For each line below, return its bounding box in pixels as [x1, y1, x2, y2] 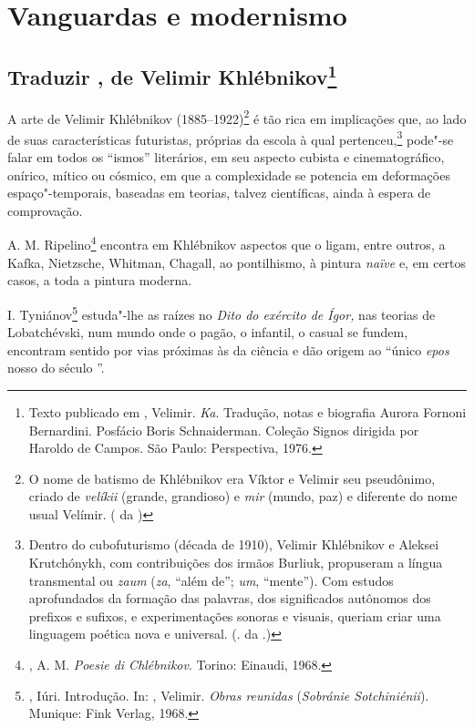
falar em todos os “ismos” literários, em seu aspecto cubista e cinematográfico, [7, 148, 445, 167]
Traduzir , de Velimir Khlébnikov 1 [7, 58, 337, 90]
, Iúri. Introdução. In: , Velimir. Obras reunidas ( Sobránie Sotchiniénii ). [28, 685, 429, 704]
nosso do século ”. [7, 358, 105, 377]
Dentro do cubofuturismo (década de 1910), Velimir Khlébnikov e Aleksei [28, 535, 439, 554]
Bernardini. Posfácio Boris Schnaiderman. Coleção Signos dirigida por [28, 420, 419, 439]
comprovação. [7, 200, 83, 220]
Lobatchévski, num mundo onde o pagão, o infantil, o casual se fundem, [7, 323, 408, 342]
